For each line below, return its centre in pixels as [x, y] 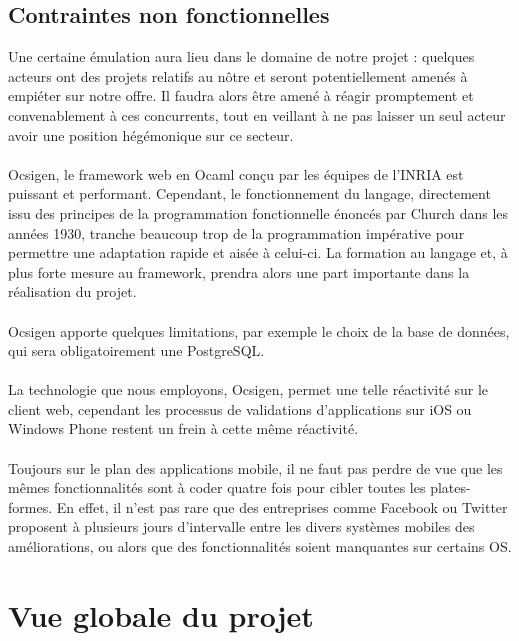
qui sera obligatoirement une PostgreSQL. [136, 350]
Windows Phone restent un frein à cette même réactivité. [183, 428]
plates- [450, 487]
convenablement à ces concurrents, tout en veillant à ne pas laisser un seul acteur [257, 114]
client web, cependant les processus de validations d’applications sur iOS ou [240, 408]
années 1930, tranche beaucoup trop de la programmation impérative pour [236, 232]
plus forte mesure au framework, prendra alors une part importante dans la [239, 271]
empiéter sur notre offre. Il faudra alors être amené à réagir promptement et [241, 95]
